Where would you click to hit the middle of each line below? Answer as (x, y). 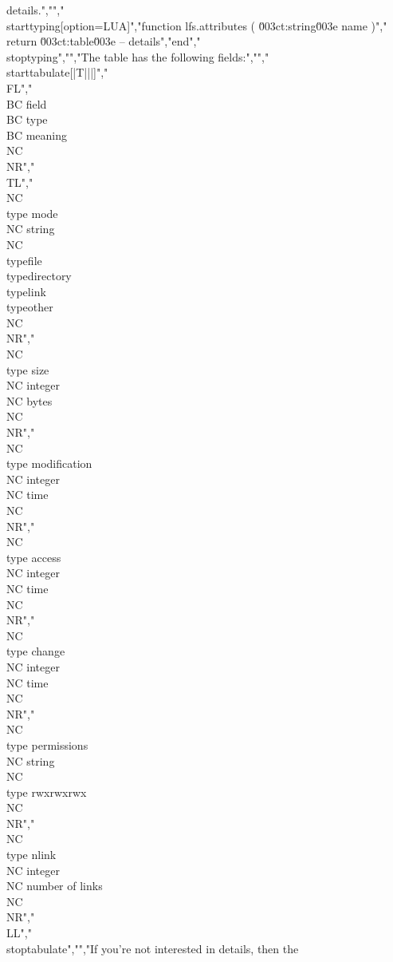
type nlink (31, 855)
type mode (32, 213)
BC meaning (37, 135)
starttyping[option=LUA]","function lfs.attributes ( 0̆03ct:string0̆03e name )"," (197, 25)
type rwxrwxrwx (47, 792)
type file (24, 260)
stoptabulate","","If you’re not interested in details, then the (153, 948)
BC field (27, 103)
